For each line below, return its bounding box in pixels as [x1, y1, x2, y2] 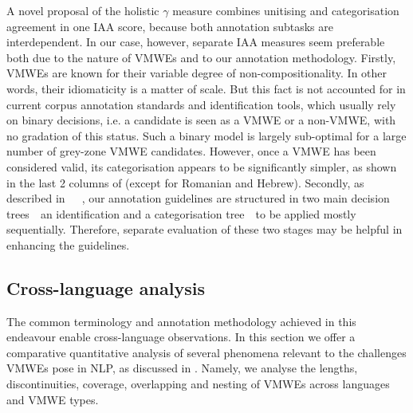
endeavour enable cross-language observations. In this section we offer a [6, 328, 356, 345]
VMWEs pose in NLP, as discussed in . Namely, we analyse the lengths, [6, 360, 358, 376]
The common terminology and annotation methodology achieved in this [6, 313, 356, 329]
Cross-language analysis [6, 275, 205, 300]
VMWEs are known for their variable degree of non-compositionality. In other [6, 65, 387, 81]
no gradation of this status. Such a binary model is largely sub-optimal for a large [6, 127, 407, 144]
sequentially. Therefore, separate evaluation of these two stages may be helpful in [6, 221, 403, 238]
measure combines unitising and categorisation [172, 2, 399, 18]
